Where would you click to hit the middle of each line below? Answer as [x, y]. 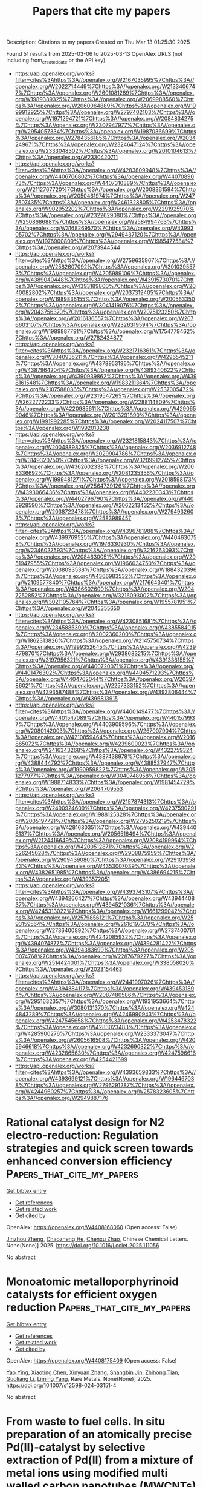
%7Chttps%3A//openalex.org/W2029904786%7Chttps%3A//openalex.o [106, 454]
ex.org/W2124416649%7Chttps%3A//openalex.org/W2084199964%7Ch [105, 840]
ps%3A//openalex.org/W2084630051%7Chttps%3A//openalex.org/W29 [105, 557]
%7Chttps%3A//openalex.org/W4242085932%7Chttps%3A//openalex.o [105, 937]
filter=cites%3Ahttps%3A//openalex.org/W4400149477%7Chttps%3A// [105, 711]
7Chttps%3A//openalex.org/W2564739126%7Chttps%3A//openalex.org [105, 486]
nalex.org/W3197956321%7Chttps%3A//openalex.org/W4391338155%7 [105, 660]
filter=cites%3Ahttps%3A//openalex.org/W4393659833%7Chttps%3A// [105, 1072]
